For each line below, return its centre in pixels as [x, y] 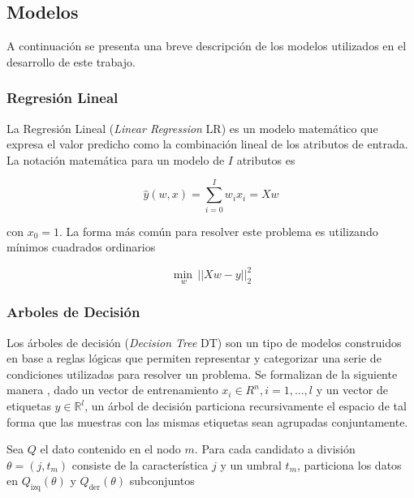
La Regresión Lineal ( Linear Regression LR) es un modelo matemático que [192, 128]
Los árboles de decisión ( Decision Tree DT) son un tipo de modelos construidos [204, 342]
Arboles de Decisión [73, 312]
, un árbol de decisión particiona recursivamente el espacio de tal [246, 406]
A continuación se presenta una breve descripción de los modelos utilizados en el [207, 46]
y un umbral [251, 464]
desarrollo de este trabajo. [71, 61]
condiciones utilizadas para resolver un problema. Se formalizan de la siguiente [202, 373]
